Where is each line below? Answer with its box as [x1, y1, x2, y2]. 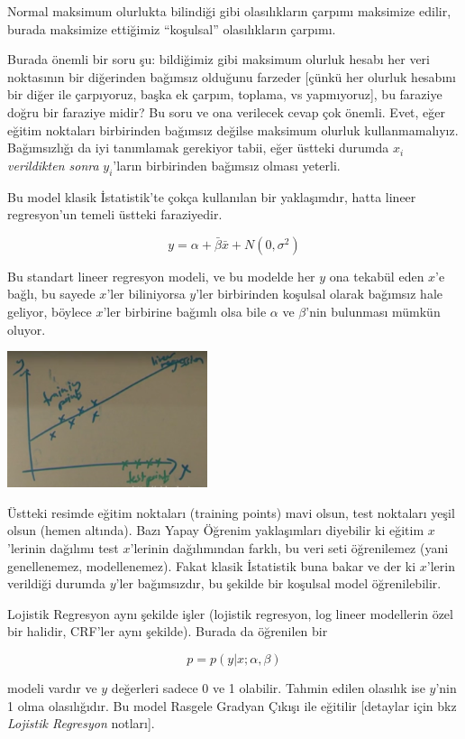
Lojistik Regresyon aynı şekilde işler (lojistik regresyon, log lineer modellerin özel [7, 604, 453, 623]
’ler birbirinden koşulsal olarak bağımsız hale [196, 284, 443, 303]
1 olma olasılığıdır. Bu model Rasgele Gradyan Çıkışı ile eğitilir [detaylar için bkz [7, 696, 457, 715]
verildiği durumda [7, 574, 106, 593]
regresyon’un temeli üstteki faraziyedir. [7, 205, 223, 224]
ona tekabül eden [329, 266, 424, 285]
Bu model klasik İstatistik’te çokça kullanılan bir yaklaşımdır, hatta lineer [7, 187, 416, 206]
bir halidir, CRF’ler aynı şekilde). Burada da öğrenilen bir [7, 622, 328, 641]
